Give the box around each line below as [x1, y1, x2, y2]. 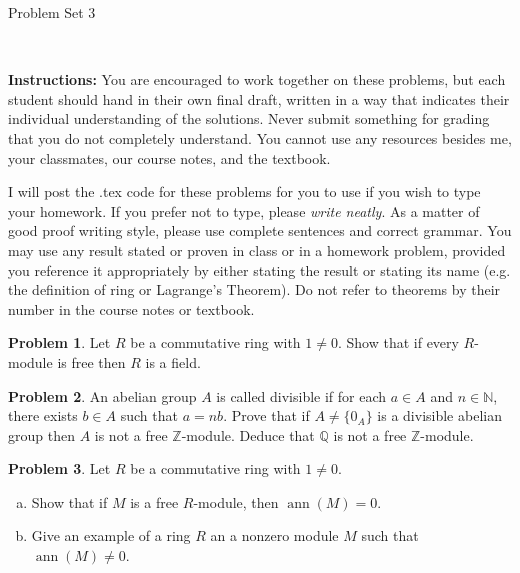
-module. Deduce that [181, 424, 315, 445]
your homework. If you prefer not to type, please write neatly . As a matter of [8, 200, 480, 221]
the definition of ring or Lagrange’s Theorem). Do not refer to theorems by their [8, 279, 501, 300]
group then [8, 424, 75, 445]
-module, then [193, 491, 279, 512]
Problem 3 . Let [8, 458, 111, 479]
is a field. [145, 351, 201, 372]
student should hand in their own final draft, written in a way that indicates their [8, 88, 510, 109]
